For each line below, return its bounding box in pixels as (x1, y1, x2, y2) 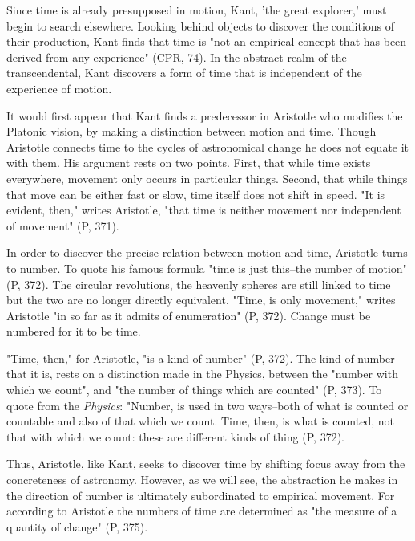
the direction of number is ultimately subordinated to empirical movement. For (6, 486, 395, 503)
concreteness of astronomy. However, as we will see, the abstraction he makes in (6, 471, 398, 488)
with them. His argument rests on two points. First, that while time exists (6, 154, 371, 171)
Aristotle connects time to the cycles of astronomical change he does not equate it (6, 138, 409, 155)
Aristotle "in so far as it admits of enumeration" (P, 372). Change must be (6, 307, 371, 323)
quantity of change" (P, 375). (6, 518, 148, 535)
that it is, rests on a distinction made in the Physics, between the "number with (6, 365, 398, 382)
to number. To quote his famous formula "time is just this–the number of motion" (6, 259, 407, 276)
